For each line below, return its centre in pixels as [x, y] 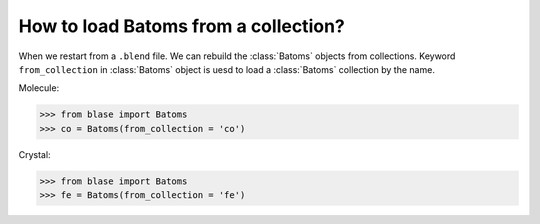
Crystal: [34, 154]
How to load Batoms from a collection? [181, 26]
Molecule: [39, 88]
